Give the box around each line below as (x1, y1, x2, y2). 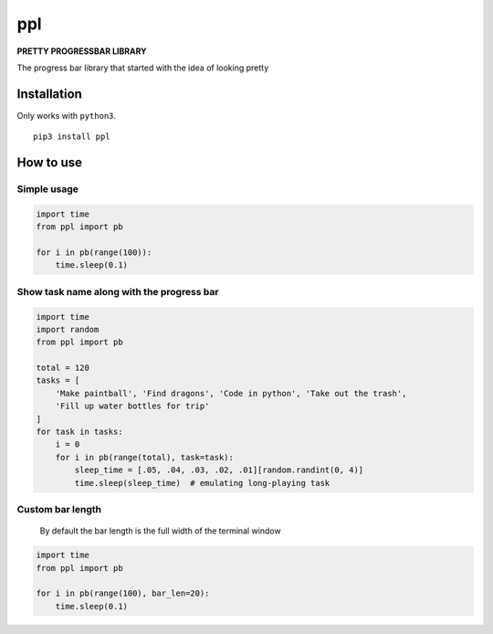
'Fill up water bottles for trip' (55, 401, 210, 411)
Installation (16, 86, 82, 101)
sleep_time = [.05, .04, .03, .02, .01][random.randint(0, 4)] (74, 465, 364, 475)
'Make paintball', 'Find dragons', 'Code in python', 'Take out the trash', (55, 388, 407, 398)
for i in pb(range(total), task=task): (55, 452, 235, 462)
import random (36, 324, 100, 334)
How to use (16, 155, 82, 171)
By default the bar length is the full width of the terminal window (39, 525, 282, 536)
